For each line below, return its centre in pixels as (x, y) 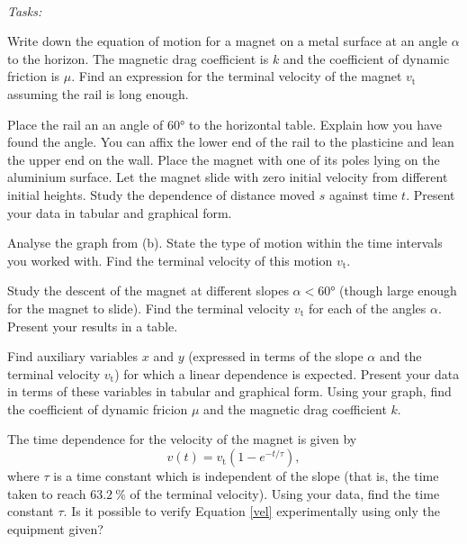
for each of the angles (367, 308)
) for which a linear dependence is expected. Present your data (287, 373)
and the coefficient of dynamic (366, 58)
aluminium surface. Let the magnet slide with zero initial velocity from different (228, 177)
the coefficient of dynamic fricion (98, 408)
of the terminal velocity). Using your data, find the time (285, 493)
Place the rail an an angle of (85, 124)
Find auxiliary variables (73, 356)
